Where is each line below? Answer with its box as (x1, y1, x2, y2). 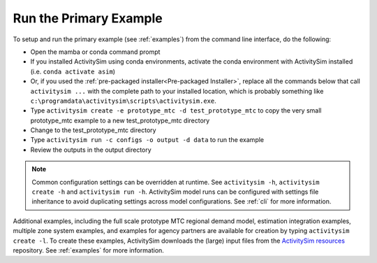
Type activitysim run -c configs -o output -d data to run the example (30, 136, 265, 144)
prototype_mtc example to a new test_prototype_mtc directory (30, 116, 210, 125)
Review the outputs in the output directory (30, 145, 151, 154)
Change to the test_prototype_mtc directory (30, 126, 156, 134)
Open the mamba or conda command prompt (30, 48, 161, 56)
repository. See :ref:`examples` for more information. (13, 246, 164, 255)
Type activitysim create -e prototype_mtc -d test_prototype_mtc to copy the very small (30, 106, 322, 115)
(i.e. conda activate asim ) (30, 67, 115, 76)
